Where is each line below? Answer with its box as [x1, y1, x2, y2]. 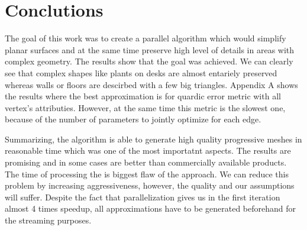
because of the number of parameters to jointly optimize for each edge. [5, 113, 261, 125]
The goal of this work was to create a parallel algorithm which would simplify [5, 32, 286, 44]
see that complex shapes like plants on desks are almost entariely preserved [5, 66, 277, 79]
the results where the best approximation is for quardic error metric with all [5, 90, 281, 102]
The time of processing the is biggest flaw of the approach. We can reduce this [5, 167, 289, 180]
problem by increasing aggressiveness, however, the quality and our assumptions [5, 179, 295, 192]
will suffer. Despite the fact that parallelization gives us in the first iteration [5, 190, 280, 203]
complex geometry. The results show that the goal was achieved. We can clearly [5, 55, 293, 67]
